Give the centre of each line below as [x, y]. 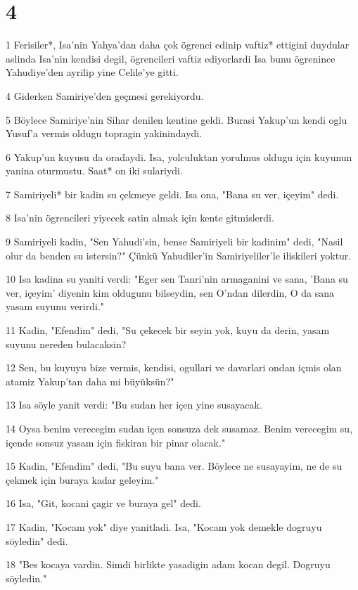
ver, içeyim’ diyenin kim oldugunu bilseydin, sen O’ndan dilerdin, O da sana [170, 292]
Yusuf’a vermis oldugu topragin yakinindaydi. [104, 133]
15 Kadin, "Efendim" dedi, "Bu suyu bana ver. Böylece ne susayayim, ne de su [174, 466]
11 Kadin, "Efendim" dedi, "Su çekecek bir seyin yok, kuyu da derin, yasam [168, 330]
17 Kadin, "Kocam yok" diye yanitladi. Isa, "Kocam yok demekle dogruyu [164, 526]
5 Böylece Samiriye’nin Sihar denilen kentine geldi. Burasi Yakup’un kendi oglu [177, 119]
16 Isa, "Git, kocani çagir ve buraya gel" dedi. [103, 503]
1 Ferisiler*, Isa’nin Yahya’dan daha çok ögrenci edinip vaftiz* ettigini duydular [178, 45]
